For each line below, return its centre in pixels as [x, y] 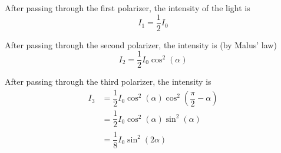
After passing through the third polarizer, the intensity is [108, 82]
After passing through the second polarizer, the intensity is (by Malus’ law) [141, 44]
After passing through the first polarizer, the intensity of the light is [128, 8]
